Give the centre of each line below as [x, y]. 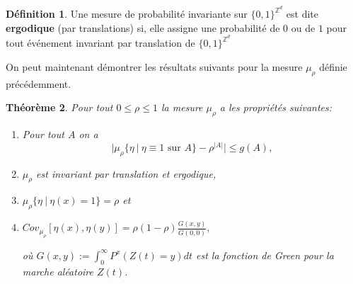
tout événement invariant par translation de [100, 43]
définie [333, 66]
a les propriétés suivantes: [276, 107]
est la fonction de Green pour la [265, 255]
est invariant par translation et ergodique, [126, 173]
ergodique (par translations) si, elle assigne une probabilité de [143, 27]
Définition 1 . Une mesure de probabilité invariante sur [127, 14]
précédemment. [39, 83]
